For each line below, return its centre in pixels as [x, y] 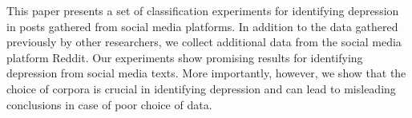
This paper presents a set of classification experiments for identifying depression [203, 10]
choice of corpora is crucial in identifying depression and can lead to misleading [201, 88]
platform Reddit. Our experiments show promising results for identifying [185, 57]
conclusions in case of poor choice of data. [109, 104]
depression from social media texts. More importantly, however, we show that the [206, 73]
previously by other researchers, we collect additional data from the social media [204, 42]
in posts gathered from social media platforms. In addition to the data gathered [202, 26]
